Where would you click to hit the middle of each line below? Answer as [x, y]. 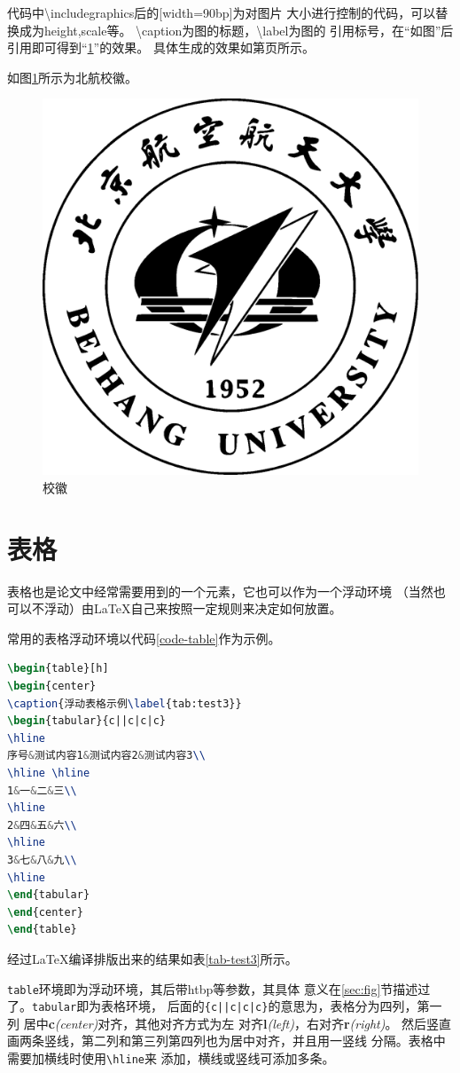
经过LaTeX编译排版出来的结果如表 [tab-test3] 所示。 [152, 958]
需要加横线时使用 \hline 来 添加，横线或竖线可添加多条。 [171, 1058]
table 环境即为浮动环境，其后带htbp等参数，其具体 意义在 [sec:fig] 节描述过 [219, 988]
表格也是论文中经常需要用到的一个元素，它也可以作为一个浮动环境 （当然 [220, 591]
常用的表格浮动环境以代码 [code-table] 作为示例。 [144, 638]
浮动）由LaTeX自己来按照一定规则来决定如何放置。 [193, 608]
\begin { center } [52, 686]
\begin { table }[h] [58, 669]
